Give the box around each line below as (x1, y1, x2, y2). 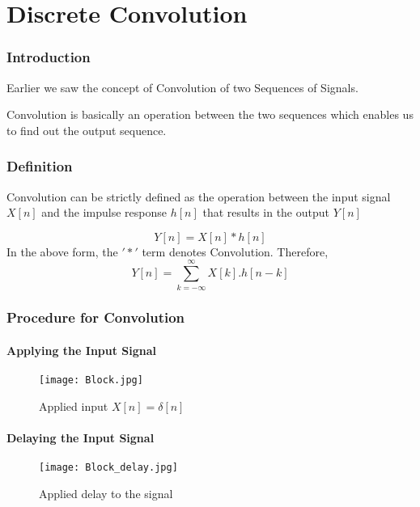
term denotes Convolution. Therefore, (142, 243, 329, 260)
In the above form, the (6, 243, 118, 260)
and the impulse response (41, 204, 167, 221)
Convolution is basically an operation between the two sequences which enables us (6, 106, 414, 123)
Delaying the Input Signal (6, 429, 155, 446)
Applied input (39, 397, 108, 414)
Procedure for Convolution (6, 307, 185, 327)
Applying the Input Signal (6, 341, 157, 358)
